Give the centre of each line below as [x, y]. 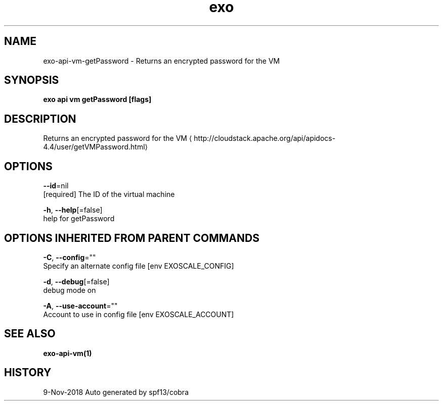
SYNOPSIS [32, 80]
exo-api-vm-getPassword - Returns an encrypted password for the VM [162, 61]
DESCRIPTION [40, 119]
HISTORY [28, 373]
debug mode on [70, 290]
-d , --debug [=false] [76, 281]
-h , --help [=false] [73, 210]
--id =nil [56, 186]
